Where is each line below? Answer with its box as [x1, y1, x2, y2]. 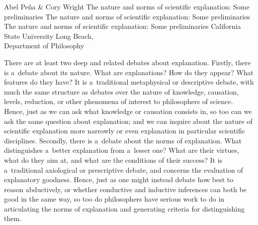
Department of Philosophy [4, 40, 85, 51]
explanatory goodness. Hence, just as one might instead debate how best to [4, 174, 234, 185]
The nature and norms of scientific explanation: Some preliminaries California [4, 21, 241, 31]
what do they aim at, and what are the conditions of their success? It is [4, 154, 223, 165]
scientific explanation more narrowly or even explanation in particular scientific [4, 125, 245, 136]
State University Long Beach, [4, 30, 93, 41]
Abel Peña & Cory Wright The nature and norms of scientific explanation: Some [4, 1, 250, 11]
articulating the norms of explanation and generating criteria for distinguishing [4, 203, 245, 214]
